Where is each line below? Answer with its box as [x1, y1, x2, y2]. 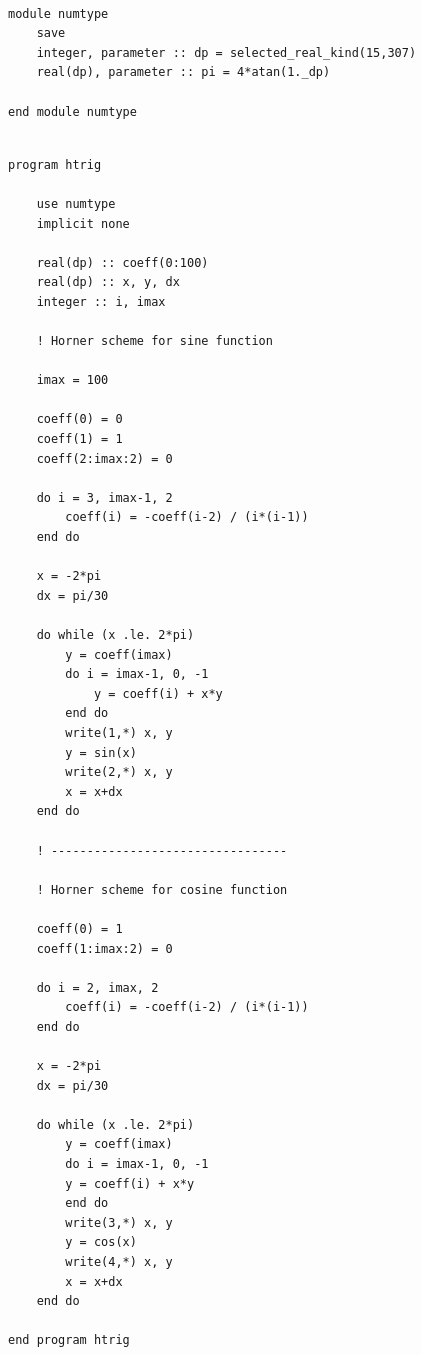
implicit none [36, 216, 130, 231]
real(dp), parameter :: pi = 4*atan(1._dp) [36, 65, 331, 80]
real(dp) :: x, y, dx [36, 275, 180, 290]
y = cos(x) [65, 1235, 137, 1250]
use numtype [36, 196, 116, 211]
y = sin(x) [65, 745, 137, 760]
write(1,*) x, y [65, 725, 173, 740]
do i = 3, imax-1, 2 [36, 490, 173, 505]
